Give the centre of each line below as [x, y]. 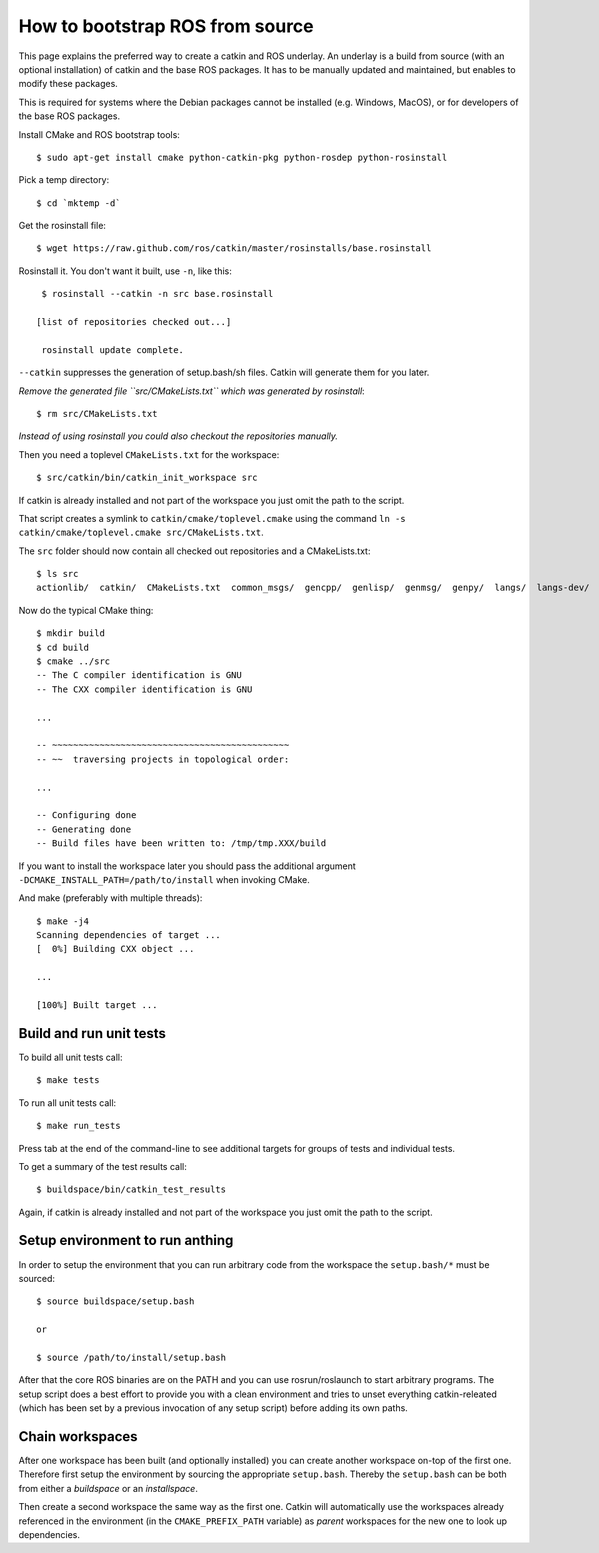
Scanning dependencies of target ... [129, 935]
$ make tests [68, 1080]
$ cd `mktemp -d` [78, 203]
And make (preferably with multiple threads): [110, 898]
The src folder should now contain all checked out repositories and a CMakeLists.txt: [194, 551]
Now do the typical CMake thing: [86, 610]
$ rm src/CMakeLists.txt [97, 413]
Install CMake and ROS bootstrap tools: [99, 134]
